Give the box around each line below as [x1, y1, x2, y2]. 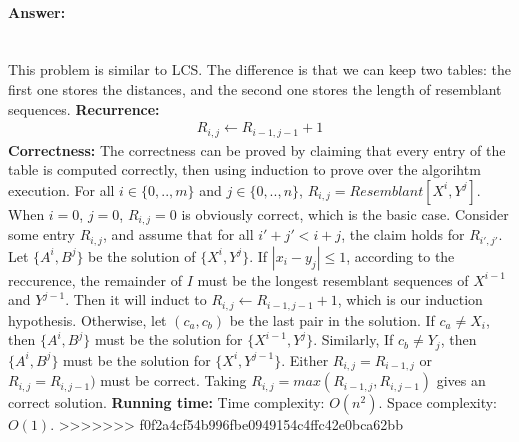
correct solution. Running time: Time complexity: [8, 392, 325, 413]
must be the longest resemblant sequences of [197, 269, 469, 290]
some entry [8, 224, 75, 245]
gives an [436, 370, 486, 391]
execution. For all [8, 179, 115, 200]
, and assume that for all [102, 224, 254, 245]
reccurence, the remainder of [8, 269, 182, 290]
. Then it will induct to [65, 289, 207, 310]
